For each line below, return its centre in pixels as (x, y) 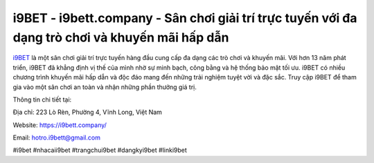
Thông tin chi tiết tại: (42, 99)
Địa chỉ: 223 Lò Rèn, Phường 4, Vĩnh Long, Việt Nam (88, 112)
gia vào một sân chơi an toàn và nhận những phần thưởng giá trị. (105, 87)
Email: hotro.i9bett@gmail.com (56, 137)
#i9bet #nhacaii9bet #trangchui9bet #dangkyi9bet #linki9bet (100, 150)
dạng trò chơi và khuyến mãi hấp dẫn (121, 37)
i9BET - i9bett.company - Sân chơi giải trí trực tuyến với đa (185, 18)
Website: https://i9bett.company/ (60, 125)
